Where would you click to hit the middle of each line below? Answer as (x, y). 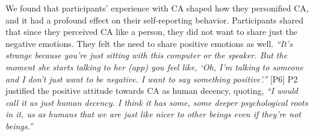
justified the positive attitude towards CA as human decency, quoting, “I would (152, 91)
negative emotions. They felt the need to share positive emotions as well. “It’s (149, 43)
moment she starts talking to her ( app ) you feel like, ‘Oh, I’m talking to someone (154, 66)
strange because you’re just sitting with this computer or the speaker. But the (147, 55)
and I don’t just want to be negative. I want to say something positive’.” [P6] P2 (152, 79)
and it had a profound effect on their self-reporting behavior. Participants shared (155, 20)
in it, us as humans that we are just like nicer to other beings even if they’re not (153, 114)
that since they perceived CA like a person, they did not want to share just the (151, 32)
